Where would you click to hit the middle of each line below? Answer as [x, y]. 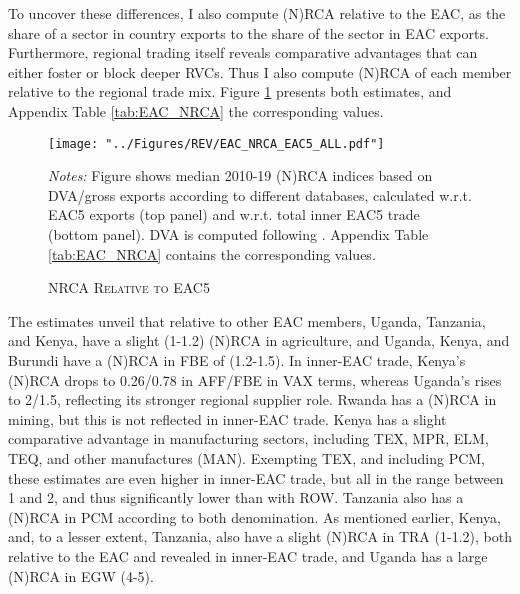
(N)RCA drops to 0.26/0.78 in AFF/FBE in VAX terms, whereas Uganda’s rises [255, 379]
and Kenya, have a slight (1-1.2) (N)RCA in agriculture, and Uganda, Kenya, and [259, 340]
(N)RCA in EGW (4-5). [81, 575]
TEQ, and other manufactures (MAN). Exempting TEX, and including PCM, [247, 457]
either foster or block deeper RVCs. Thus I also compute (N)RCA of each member [260, 71]
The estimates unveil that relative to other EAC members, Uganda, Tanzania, [247, 320]
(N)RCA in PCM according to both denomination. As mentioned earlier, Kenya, [254, 516]
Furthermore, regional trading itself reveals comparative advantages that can [243, 52]
